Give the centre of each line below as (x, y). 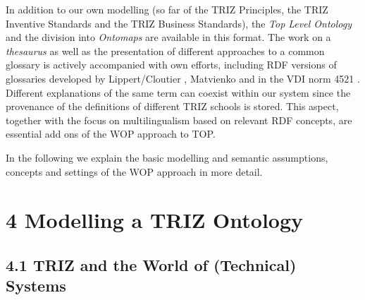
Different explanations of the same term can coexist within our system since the (178, 92)
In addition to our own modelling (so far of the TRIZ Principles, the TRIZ (167, 9)
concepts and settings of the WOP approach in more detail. (134, 171)
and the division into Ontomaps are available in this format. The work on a (168, 37)
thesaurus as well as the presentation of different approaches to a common (165, 50)
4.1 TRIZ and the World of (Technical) (151, 264)
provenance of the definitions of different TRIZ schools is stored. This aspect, (172, 106)
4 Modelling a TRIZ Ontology (155, 220)
